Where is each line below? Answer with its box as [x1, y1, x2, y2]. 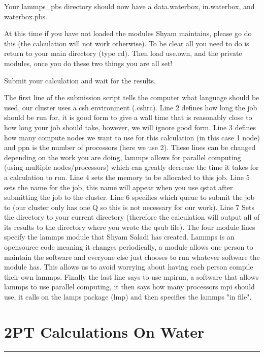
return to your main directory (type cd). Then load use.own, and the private [4, 48, 242, 58]
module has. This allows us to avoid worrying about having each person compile [4, 261, 253, 272]
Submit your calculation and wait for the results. [4, 75, 156, 85]
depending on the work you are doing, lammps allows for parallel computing [4, 152, 241, 162]
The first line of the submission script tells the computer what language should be [4, 92, 259, 103]
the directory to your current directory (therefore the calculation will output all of [4, 212, 260, 222]
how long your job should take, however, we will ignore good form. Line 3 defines [4, 122, 256, 132]
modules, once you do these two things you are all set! [4, 57, 173, 68]
